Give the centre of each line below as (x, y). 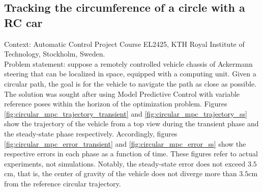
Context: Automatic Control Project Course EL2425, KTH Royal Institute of (124, 44)
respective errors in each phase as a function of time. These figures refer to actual (131, 154)
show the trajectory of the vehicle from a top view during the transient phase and (131, 124)
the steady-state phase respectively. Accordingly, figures (91, 133)
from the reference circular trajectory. (63, 183)
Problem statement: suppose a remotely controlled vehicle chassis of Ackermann (128, 63)
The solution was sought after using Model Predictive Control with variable (122, 93)
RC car (23, 22)
